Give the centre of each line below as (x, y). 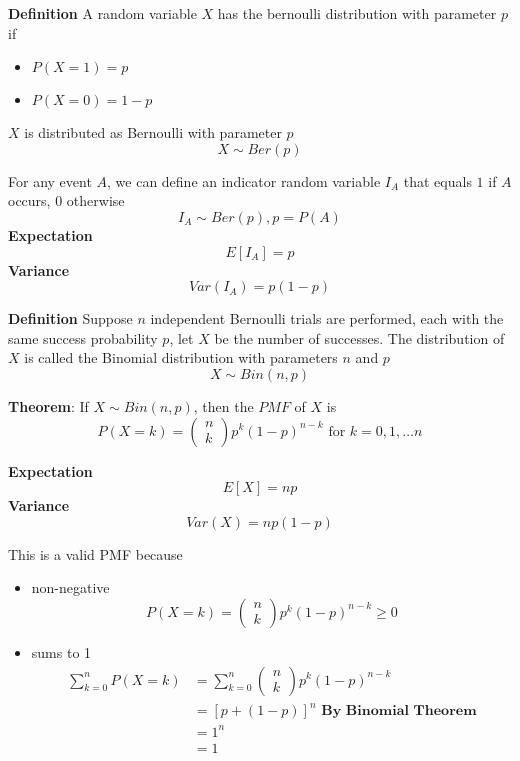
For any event (50, 180)
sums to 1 (61, 651)
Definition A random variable (102, 13)
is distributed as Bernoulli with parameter (153, 132)
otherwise (95, 200)
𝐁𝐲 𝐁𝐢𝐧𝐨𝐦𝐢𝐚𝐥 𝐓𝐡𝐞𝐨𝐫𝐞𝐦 (399, 711)
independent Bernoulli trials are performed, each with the (327, 318)
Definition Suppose (70, 318)
